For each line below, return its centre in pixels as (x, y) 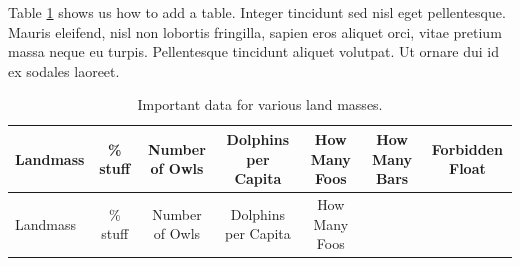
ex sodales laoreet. (64, 70)
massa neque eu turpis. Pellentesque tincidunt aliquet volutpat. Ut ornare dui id (254, 51)
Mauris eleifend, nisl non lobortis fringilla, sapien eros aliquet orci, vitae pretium (255, 31)
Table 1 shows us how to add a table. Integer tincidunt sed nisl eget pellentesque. (257, 12)
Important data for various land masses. (260, 104)
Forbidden (467, 148)
